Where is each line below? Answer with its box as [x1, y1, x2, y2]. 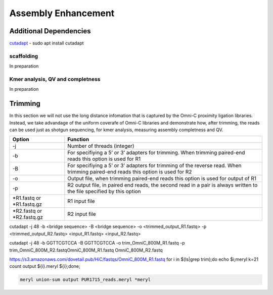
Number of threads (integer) [67, 143, 134, 150]
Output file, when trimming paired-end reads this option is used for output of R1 [67, 175, 256, 182]
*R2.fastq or [12, 207, 42, 214]
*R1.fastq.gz [12, 201, 42, 208]
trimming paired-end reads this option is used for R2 [67, 168, 192, 175]
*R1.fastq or [12, 195, 41, 202]
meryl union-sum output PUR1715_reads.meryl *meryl [20, 277, 151, 282]
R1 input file [67, 198, 96, 205]
